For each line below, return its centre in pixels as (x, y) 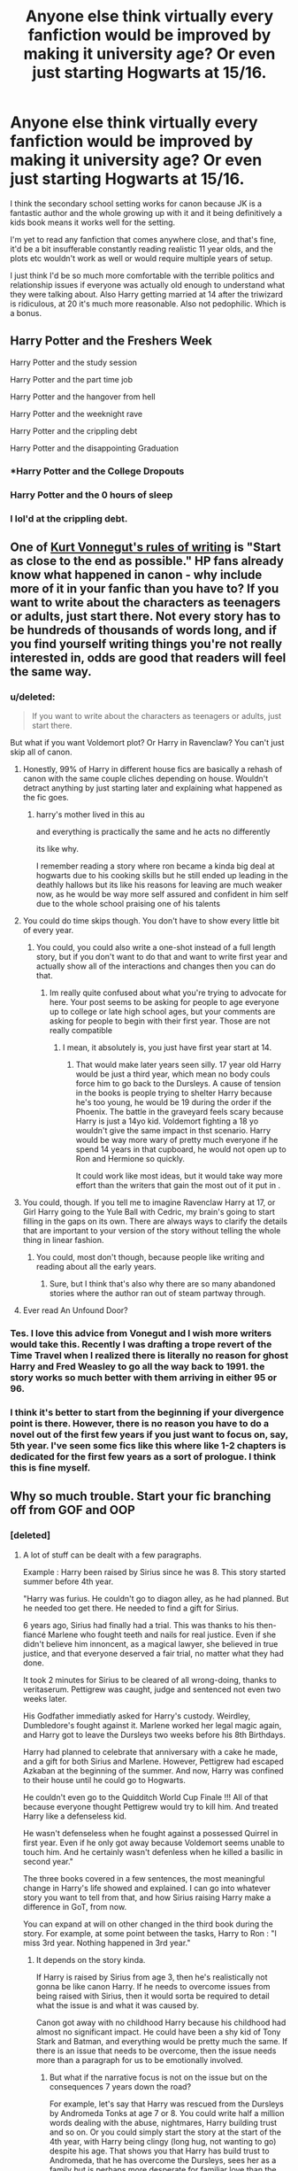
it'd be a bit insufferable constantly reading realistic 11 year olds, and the (141, 249)
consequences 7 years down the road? (120, 2086)
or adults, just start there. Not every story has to (145, 616)
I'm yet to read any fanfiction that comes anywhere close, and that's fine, (143, 239)
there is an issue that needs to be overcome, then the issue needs (156, 2051)
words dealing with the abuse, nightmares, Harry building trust (163, 2122)
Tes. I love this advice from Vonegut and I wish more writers (141, 1333)
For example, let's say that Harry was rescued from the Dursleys (166, 2104)
